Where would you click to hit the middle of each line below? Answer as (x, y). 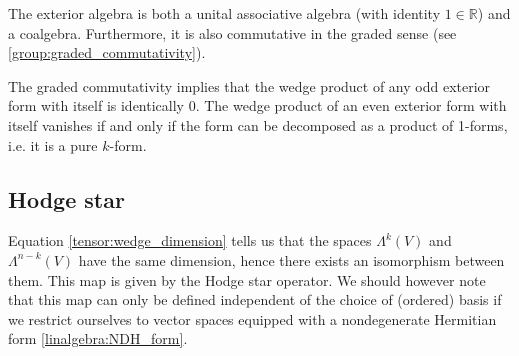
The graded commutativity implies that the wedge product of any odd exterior (249, 85)
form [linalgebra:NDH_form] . (98, 338)
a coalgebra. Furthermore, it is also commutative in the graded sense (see (232, 32)
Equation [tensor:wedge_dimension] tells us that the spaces (190, 240)
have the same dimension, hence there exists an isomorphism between (291, 259)
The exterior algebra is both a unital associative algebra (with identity (224, 13)
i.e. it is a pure (53, 144)
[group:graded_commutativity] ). (107, 52)
